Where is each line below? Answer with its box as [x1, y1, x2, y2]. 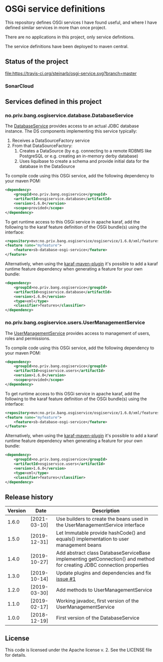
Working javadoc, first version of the [56, 597, 139, 604]
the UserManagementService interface [56, 522, 145, 528]
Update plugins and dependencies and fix [56, 570, 151, 577]
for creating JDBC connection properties [56, 562, 149, 569]
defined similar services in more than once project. [5, 24, 107, 30]
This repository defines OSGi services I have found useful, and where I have [5, 19, 157, 25]
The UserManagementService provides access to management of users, [5, 330, 150, 336]
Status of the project [5, 57, 69, 66]
